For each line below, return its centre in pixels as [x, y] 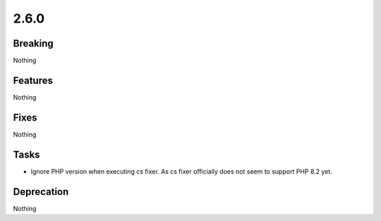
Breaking [34, 43]
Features [33, 80]
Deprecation [41, 192]
